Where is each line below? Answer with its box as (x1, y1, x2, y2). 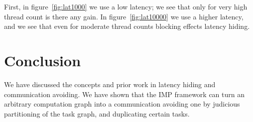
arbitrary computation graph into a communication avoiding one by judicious (4, 99, 240, 109)
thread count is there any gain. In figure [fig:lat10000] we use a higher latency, (4, 11, 244, 21)
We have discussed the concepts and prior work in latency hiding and (4, 79, 216, 89)
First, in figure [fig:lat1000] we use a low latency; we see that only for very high (4, 1, 248, 11)
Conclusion (4, 50, 81, 70)
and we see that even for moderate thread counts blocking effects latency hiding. (4, 21, 250, 31)
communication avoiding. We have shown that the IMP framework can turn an (4, 89, 245, 99)
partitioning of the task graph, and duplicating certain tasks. (4, 108, 190, 119)
